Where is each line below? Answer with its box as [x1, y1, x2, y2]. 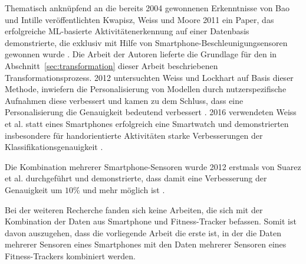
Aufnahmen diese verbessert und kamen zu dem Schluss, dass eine [5, 94, 244, 106]
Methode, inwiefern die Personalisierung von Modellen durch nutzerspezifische [5, 83, 287, 95]
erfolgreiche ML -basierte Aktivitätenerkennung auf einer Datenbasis [5, 25, 249, 37]
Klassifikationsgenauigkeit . [5, 141, 103, 153]
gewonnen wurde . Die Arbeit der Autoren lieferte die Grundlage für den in [5, 48, 277, 60]
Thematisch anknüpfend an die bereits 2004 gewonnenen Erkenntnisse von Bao [5, 2, 289, 14]
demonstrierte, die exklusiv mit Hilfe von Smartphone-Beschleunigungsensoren [5, 36, 288, 48]
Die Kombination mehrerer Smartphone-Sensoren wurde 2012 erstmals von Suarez [5, 160, 301, 172]
